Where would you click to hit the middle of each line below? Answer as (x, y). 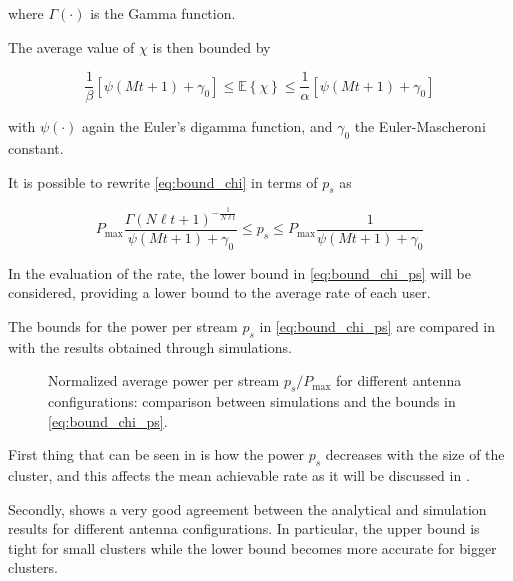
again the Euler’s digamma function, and (207, 126)
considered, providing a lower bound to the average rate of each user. (219, 292)
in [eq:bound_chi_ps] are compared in (377, 325)
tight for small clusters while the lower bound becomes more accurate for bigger (252, 547)
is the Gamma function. (163, 13)
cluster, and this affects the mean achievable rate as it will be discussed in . (239, 475)
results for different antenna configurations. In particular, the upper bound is (244, 528)
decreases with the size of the (415, 454)
